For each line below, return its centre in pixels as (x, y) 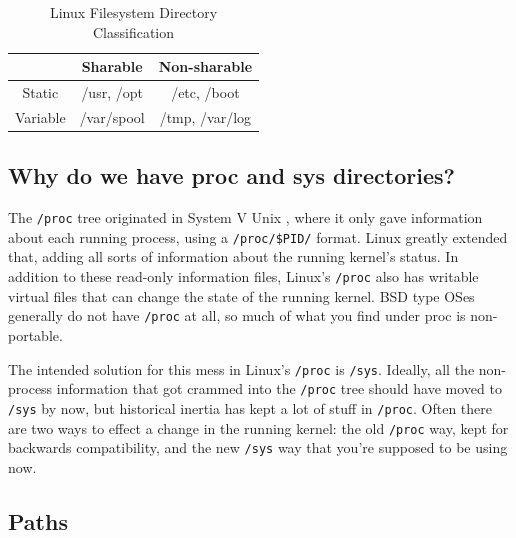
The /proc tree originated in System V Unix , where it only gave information (245, 217)
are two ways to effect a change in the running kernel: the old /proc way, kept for (258, 427)
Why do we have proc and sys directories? (231, 175)
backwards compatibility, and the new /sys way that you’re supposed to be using (258, 447)
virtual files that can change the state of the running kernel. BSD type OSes (241, 295)
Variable (40, 116)
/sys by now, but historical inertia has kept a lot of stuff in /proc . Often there (250, 407)
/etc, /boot (205, 92)
